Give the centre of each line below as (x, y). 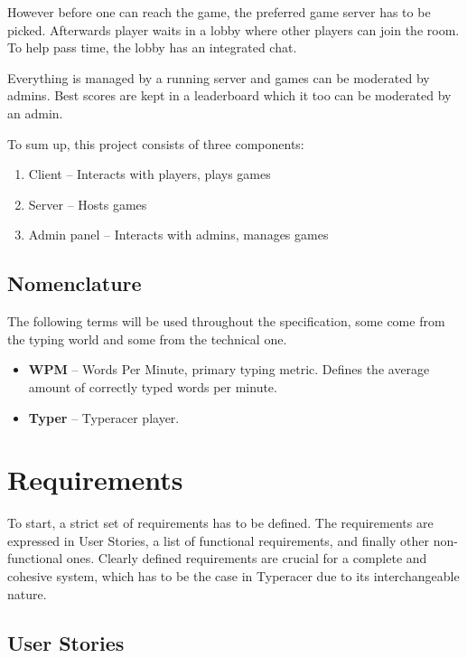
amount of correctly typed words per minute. (153, 386)
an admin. (35, 113)
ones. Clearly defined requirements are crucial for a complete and (247, 558)
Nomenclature (75, 283)
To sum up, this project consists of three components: (156, 143)
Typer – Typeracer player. (104, 417)
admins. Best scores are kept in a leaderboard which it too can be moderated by (229, 95)
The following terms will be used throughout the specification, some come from (226, 321)
